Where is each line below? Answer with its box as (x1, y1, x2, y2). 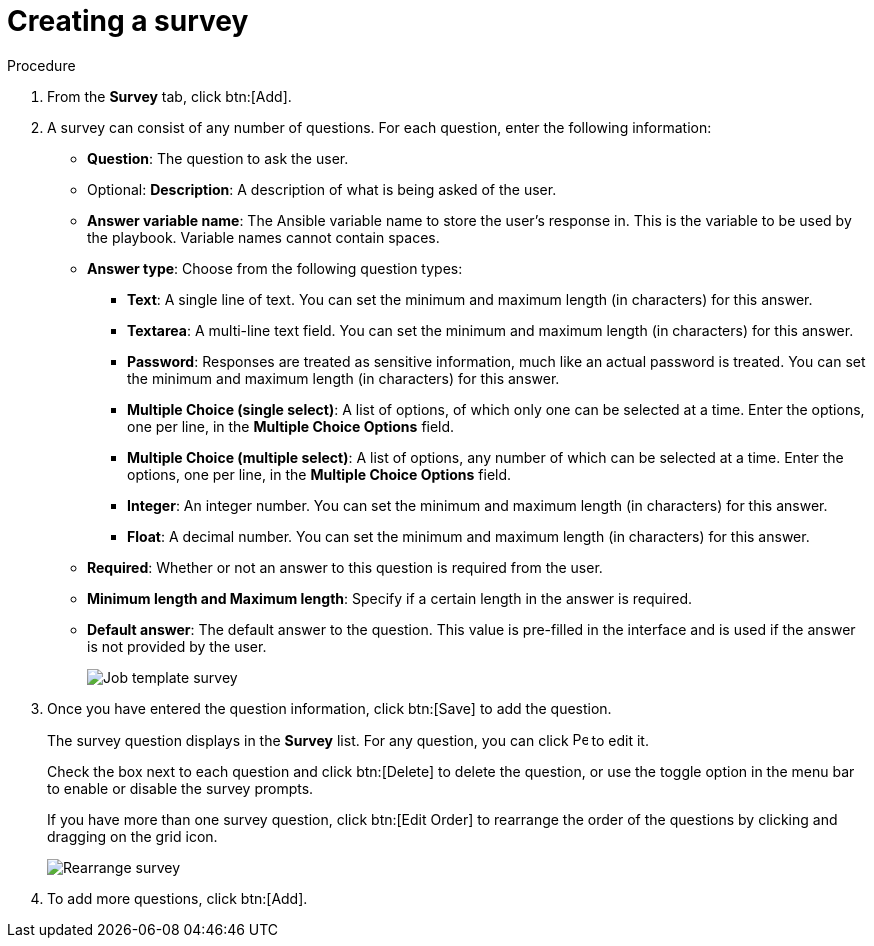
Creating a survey (7, 4, 249, 38)
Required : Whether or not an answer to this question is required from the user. (87, 558, 603, 576)
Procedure (7, 56, 76, 74)
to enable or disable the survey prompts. (47, 779, 314, 797)
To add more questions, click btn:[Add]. (47, 889, 308, 907)
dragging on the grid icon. (47, 827, 218, 845)
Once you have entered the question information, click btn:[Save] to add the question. (47, 699, 612, 717)
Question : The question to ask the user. (87, 149, 349, 167)
